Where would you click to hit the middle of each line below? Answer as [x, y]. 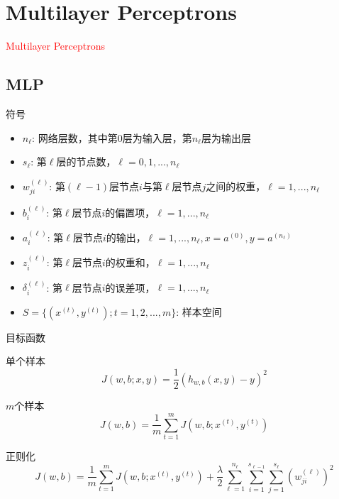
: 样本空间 [199, 311]
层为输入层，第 [157, 137]
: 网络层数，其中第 [75, 137]
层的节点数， [86, 161]
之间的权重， [236, 186]
